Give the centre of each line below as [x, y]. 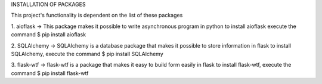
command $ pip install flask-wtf [50, 73]
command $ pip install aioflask [49, 35]
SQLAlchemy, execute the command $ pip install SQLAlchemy [87, 54]
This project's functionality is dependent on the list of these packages [97, 15]
